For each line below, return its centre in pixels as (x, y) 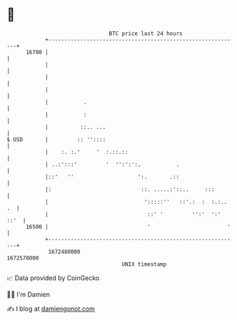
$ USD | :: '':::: (56, 139)
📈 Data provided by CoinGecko (53, 278)
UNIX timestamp (144, 264)
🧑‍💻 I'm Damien (29, 294)
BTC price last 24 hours (146, 33)
